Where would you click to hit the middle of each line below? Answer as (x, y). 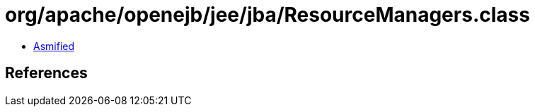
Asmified (54, 46)
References (46, 73)
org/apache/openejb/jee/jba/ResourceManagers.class (267, 15)
